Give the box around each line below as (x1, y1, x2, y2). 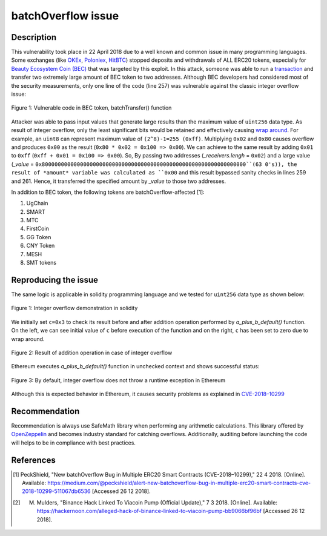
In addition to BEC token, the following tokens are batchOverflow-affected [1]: (11, 188, 205, 196)
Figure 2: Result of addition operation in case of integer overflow (11, 349, 173, 356)
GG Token (26, 233, 51, 240)
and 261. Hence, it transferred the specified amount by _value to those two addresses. (11, 177, 226, 185)
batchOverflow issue (11, 9, 119, 22)
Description (11, 32, 57, 42)
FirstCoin (26, 225, 50, 233)
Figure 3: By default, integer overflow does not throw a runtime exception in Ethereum (11, 376, 226, 384)
